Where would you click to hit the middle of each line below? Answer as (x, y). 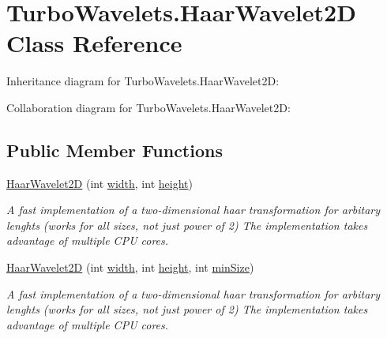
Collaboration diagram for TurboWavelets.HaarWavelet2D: (148, 107)
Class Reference (94, 43)
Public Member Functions (115, 150)
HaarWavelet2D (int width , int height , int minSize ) (130, 267)
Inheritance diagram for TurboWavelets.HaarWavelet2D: (143, 81)
